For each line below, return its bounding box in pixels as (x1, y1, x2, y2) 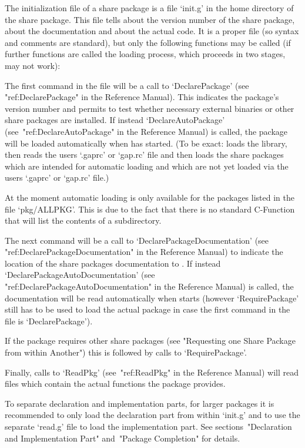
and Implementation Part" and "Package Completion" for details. (5, 432, 240, 444)
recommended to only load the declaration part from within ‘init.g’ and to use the (5, 409, 300, 421)
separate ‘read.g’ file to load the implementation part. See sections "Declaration (5, 420, 292, 432)
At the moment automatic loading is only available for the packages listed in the (5, 191, 294, 203)
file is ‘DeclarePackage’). (5, 314, 93, 327)
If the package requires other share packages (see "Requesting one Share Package (5, 334, 296, 347)
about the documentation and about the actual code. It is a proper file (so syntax (5, 25, 299, 37)
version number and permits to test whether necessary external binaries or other (5, 102, 294, 114)
